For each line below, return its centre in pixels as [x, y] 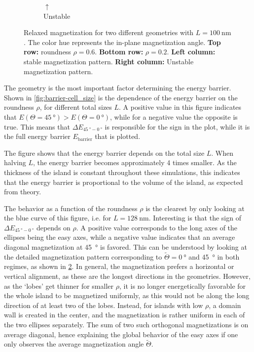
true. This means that [37, 126]
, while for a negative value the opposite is [174, 116]
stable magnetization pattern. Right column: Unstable [109, 61]
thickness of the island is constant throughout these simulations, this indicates [122, 172]
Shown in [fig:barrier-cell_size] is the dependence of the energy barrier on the [121, 97]
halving [15, 162]
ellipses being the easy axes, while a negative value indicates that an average [120, 237]
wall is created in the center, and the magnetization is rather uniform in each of [125, 315]
